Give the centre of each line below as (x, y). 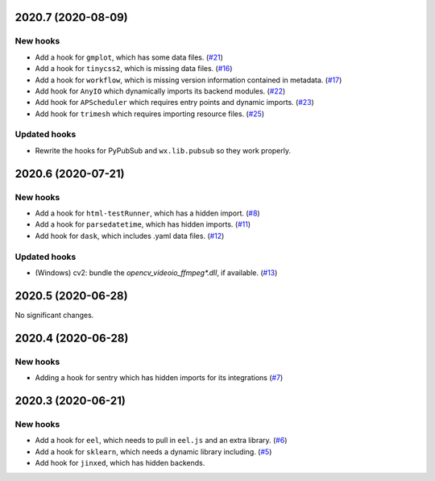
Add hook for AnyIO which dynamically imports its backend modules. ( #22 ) (160, 91)
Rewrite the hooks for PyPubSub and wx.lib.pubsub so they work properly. (163, 150)
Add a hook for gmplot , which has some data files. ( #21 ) (129, 57)
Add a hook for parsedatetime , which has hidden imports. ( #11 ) (143, 224)
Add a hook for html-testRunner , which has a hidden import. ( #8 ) (148, 213)
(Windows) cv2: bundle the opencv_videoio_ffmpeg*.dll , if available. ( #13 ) (156, 272)
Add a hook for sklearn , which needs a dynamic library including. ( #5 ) (153, 451)
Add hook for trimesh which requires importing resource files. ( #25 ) (150, 114)
